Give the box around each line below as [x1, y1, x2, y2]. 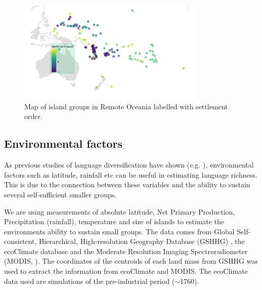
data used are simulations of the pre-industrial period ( [4, 275, 175, 286]
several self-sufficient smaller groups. [4, 189, 117, 199]
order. [24, 111, 42, 121]
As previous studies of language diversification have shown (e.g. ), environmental [4, 159, 254, 170]
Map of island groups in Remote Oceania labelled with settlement [24, 101, 228, 111]
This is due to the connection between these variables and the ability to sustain [4, 179, 250, 190]
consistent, [4, 236, 37, 246]
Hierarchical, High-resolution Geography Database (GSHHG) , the [38, 236, 245, 246]
